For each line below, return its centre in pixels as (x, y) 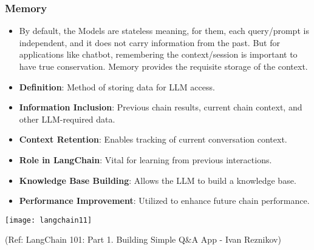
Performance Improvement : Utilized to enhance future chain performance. (164, 201)
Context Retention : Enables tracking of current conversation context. (153, 139)
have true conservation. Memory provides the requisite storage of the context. (163, 66)
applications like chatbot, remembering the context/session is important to (158, 54)
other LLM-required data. (67, 119)
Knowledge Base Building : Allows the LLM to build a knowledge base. (158, 180)
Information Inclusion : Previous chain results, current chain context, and (161, 107)
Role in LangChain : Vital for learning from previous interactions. (145, 159)
